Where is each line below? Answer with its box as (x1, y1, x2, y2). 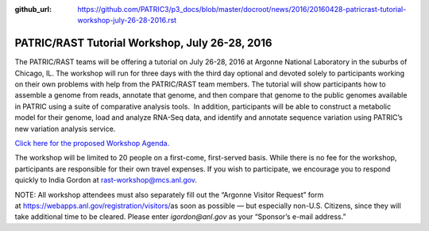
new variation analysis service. (14, 124, 116, 133)
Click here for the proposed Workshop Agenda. (14, 139, 170, 148)
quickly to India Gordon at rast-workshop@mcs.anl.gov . (14, 175, 198, 185)
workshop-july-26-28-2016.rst (77, 16, 177, 25)
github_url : (14, 5, 52, 13)
